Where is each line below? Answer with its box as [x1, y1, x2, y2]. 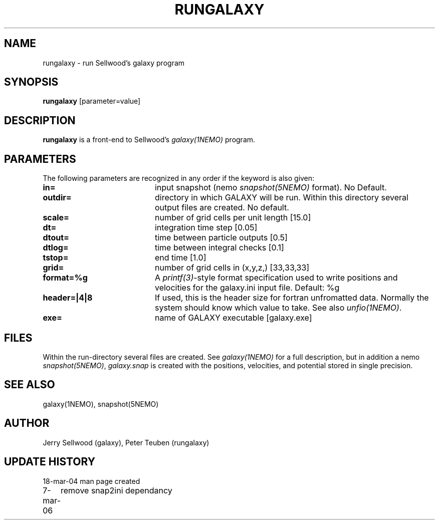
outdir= [43, 192, 72, 203]
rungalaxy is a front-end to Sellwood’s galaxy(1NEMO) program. [43, 135, 256, 144]
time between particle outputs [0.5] [154, 232, 288, 243]
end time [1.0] [154, 252, 206, 263]
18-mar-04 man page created [43, 476, 140, 485]
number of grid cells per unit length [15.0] [154, 212, 311, 223]
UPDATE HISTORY [4, 455, 96, 468]
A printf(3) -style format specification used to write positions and [154, 273, 398, 283]
